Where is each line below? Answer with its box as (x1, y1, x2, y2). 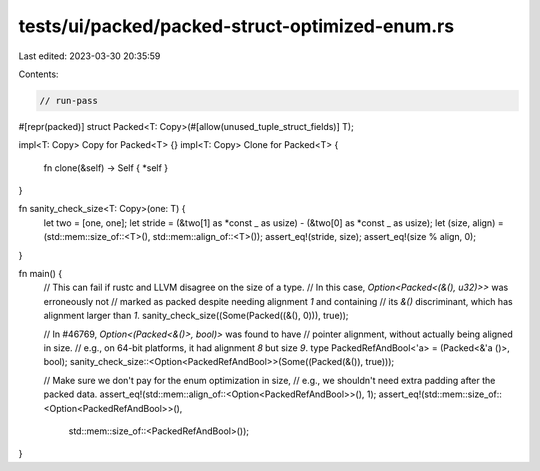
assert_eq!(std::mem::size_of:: (378, 388, 502, 400)
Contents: (18, 68, 59, 80)
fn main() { (18, 268, 63, 280)
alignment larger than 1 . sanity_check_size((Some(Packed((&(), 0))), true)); (43, 310, 349, 322)
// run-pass (39, 95, 99, 106)
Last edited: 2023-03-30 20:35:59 (18, 50, 161, 62)
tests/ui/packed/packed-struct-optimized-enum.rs (18, 15, 455, 37)
